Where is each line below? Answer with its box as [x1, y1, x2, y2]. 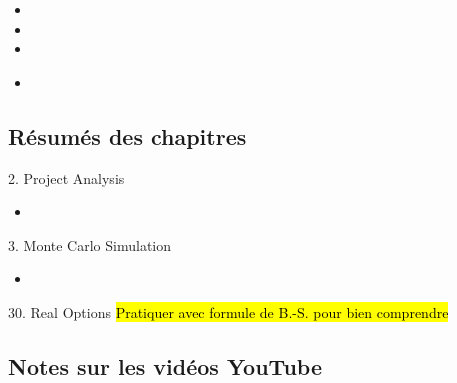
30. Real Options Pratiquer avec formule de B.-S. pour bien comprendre [8, 301, 449, 322]
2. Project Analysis [8, 167, 125, 188]
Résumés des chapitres [8, 120, 247, 151]
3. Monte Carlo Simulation [8, 234, 172, 255]
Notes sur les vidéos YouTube [8, 350, 322, 381]
